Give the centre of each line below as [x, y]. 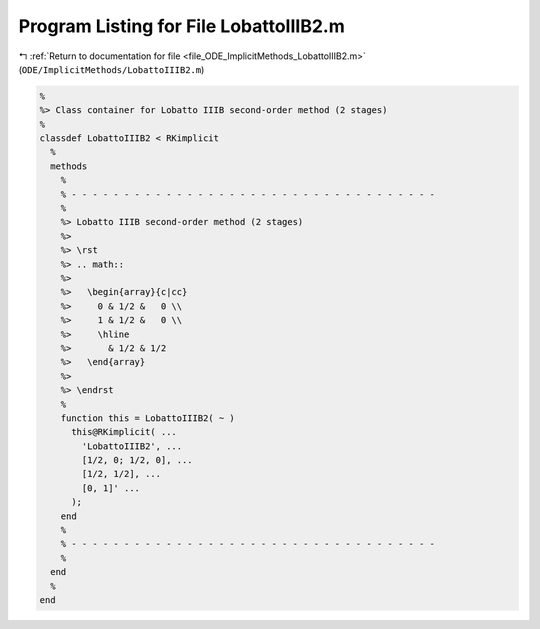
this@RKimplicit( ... [124, 432]
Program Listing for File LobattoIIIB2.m [181, 26]
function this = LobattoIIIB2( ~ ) [147, 418]
